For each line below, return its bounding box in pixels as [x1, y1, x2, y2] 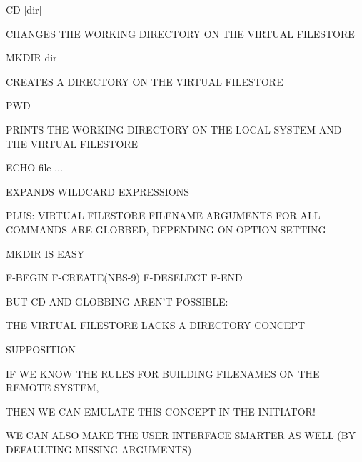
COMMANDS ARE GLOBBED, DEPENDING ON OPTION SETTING [6, 221, 326, 236]
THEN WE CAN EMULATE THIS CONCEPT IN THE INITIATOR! [6, 403, 316, 418]
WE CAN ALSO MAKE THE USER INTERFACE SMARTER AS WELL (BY [6, 428, 356, 443]
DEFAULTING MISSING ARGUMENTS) [6, 441, 192, 456]
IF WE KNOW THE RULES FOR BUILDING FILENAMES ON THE [6, 366, 320, 381]
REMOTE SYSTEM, [6, 380, 99, 395]
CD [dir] [6, 2, 42, 16]
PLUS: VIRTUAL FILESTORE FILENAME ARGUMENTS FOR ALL [6, 208, 321, 223]
